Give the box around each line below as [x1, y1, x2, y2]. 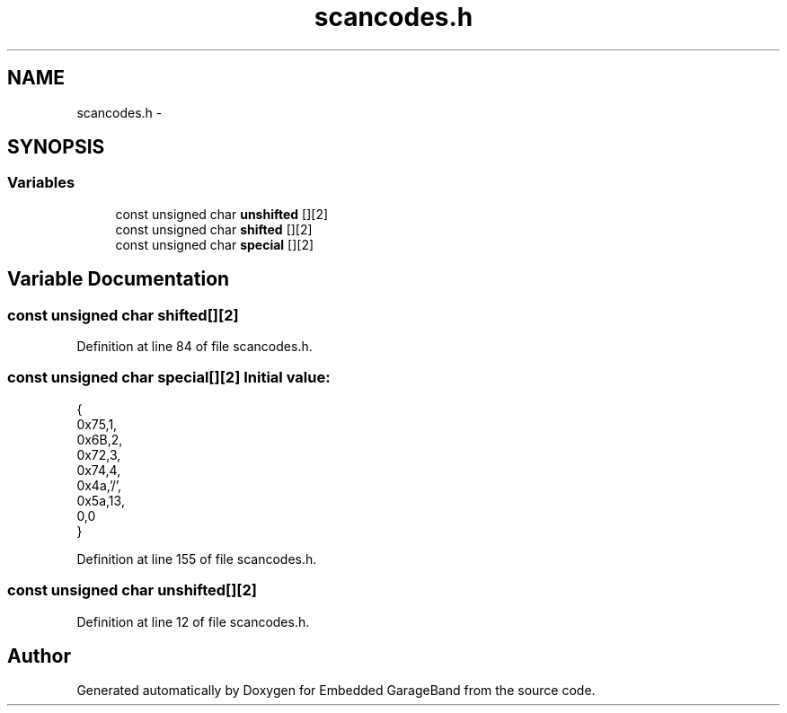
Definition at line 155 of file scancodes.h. [76, 550, 317, 567]
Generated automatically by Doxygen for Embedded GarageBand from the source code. [76, 682, 596, 699]
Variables [7, 173, 75, 192]
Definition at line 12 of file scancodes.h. [76, 613, 310, 629]
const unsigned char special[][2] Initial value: [7, 368, 331, 387]
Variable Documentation [7, 268, 230, 291]
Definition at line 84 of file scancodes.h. [76, 339, 313, 355]
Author [7, 644, 71, 667]
